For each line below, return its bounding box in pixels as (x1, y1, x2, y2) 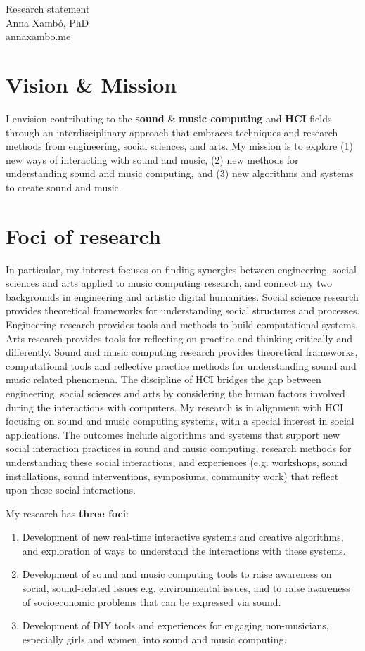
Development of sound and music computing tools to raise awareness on (22, 567, 332, 581)
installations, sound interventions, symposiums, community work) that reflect (6, 468, 339, 483)
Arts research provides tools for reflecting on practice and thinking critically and (6, 330, 352, 345)
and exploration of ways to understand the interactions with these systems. (22, 543, 346, 557)
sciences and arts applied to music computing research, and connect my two (6, 276, 333, 290)
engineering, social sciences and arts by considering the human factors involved (6, 385, 345, 400)
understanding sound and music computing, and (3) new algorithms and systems (6, 166, 354, 181)
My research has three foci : (6, 505, 129, 520)
